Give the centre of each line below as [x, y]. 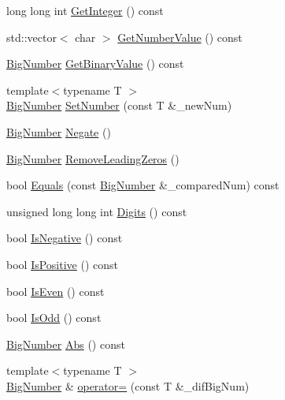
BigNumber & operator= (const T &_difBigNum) [128, 385]
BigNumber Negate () [59, 131]
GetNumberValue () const [180, 37]
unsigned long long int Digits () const [97, 211]
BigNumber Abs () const [66, 344]
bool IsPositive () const [62, 264]
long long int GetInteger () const [85, 10]
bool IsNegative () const [65, 238]
